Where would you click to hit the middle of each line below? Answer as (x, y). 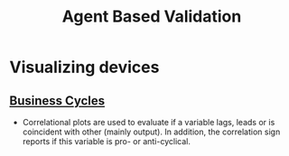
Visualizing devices (84, 67)
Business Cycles (57, 101)
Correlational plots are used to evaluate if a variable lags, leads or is (149, 122)
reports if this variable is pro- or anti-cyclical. (107, 141)
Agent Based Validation (152, 17)
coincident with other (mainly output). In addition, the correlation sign (151, 132)
